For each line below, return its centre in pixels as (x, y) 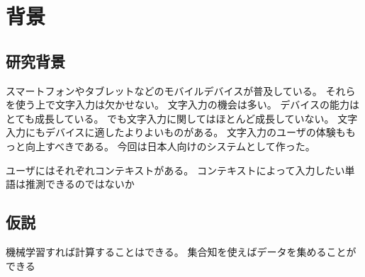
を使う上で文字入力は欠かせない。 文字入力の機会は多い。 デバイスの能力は (182, 104)
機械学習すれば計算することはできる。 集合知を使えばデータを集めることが (181, 251)
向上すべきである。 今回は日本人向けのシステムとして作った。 (170, 146)
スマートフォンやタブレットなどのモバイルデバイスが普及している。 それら (181, 90)
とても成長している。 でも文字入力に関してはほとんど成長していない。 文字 (182, 118)
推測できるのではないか (80, 184)
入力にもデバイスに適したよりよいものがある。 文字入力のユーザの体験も (176, 132)
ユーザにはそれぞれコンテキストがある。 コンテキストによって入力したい (175, 170)
